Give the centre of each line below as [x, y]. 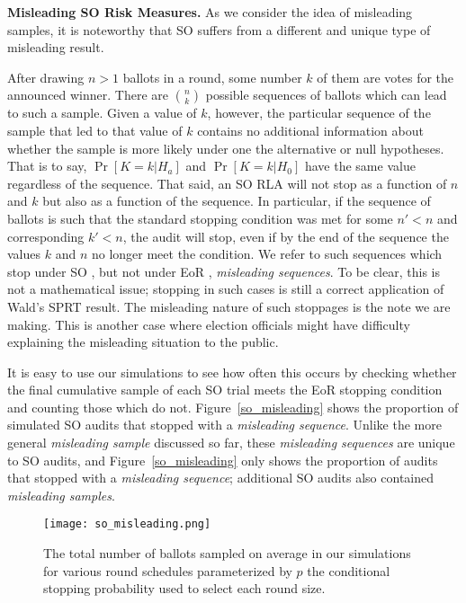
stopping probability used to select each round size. [184, 588]
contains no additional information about [310, 130]
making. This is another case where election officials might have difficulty [209, 324]
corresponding [46, 236]
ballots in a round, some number [212, 77]
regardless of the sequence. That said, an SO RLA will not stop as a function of [227, 183]
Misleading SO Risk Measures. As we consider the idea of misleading [210, 12]
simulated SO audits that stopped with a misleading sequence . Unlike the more [224, 425]
